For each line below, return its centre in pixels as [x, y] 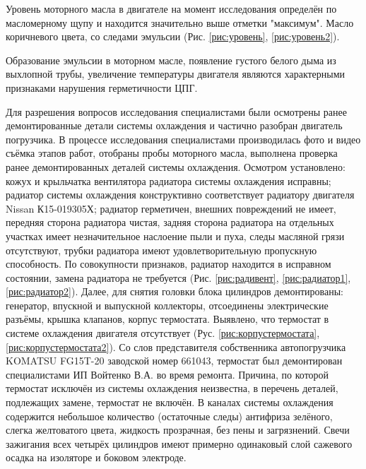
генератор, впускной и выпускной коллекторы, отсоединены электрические [167, 305]
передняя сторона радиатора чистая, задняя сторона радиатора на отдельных [170, 222]
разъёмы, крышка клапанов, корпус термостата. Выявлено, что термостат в [167, 319]
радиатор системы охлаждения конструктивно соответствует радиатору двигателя [180, 195]
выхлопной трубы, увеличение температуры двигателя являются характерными [176, 74]
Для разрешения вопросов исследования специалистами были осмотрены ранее [176, 111]
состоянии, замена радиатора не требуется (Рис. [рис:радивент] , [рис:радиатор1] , [178, 277]
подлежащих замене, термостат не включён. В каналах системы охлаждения [170, 402]
